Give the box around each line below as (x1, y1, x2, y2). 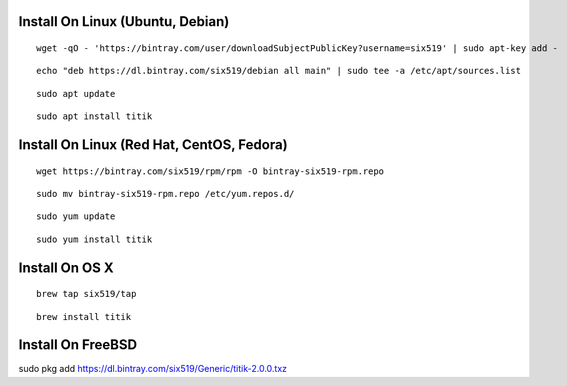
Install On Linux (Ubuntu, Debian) (18, 13, 230, 30)
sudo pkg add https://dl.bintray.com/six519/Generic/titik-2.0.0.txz (18, 363, 288, 375)
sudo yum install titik (36, 233, 153, 245)
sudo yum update (36, 211, 116, 222)
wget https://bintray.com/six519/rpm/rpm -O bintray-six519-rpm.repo (36, 165, 385, 177)
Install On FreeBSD (18, 336, 138, 354)
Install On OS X (18, 259, 114, 276)
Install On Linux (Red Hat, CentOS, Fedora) (18, 136, 289, 153)
